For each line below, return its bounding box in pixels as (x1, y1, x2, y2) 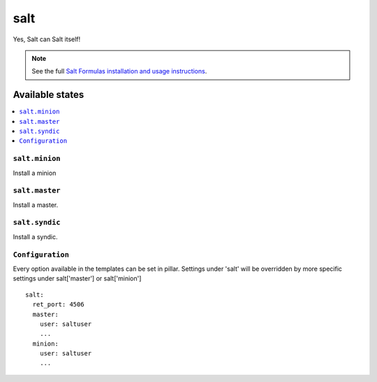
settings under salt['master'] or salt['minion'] (13, 274, 142, 283)
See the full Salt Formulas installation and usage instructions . (31, 67, 207, 76)
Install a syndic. (13, 232, 58, 241)
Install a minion (13, 169, 57, 177)
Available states (13, 89, 84, 101)
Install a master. (13, 200, 59, 209)
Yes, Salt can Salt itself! (13, 35, 81, 43)
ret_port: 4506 (32, 301, 84, 309)
